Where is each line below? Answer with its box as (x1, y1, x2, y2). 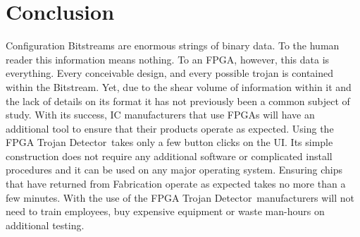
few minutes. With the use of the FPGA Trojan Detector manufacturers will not (6, 190, 354, 205)
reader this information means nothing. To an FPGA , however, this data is (6, 51, 330, 66)
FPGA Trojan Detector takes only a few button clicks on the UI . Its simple (6, 135, 333, 150)
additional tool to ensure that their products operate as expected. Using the (6, 121, 334, 135)
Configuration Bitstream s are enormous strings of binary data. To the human (6, 38, 340, 53)
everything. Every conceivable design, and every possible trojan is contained (6, 66, 334, 80)
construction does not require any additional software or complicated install (6, 148, 333, 163)
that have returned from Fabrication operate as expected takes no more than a (6, 176, 346, 191)
